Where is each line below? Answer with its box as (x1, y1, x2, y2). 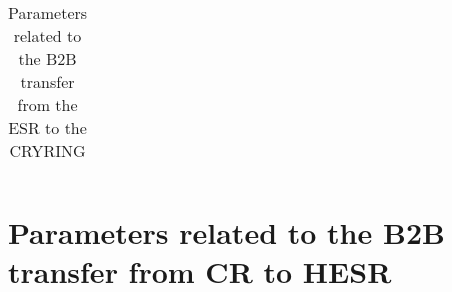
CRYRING (9, 139, 86, 162)
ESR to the (8, 116, 87, 139)
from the (17, 93, 78, 116)
